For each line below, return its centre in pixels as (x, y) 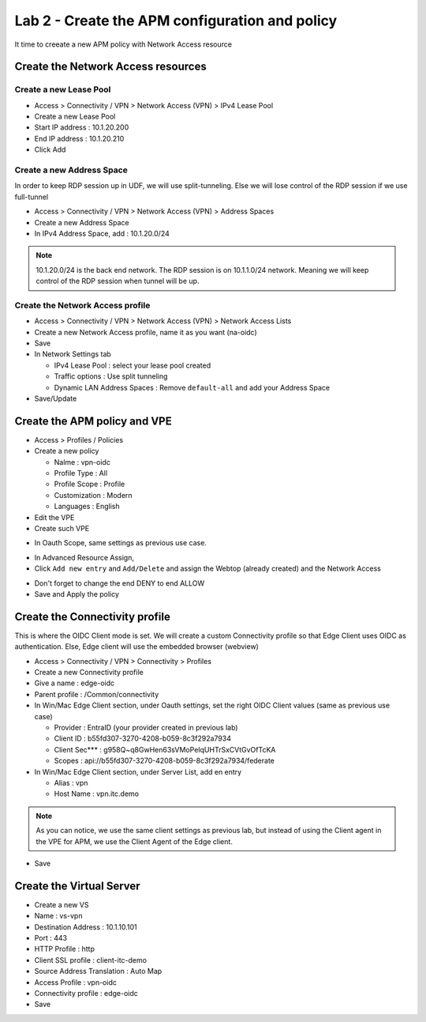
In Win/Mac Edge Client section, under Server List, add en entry (138, 771)
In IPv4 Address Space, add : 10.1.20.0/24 (102, 233)
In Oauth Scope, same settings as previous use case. (120, 543)
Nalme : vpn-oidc (82, 462)
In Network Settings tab (73, 354)
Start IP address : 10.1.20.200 (82, 127)
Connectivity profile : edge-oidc (86, 993)
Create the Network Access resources (110, 67)
